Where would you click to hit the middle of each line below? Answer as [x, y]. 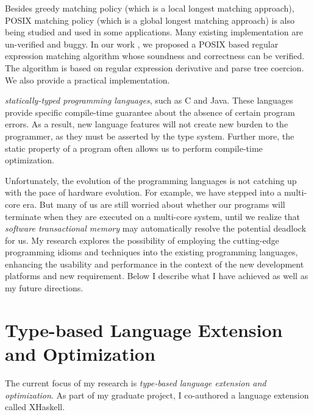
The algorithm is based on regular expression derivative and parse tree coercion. [155, 67]
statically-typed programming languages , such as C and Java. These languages [149, 100]
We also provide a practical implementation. [87, 80]
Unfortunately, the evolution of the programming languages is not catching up [151, 180]
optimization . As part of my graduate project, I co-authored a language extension [157, 395]
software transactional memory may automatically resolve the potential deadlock [155, 228]
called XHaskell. [35, 407]
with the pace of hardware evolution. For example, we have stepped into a [143, 192]
